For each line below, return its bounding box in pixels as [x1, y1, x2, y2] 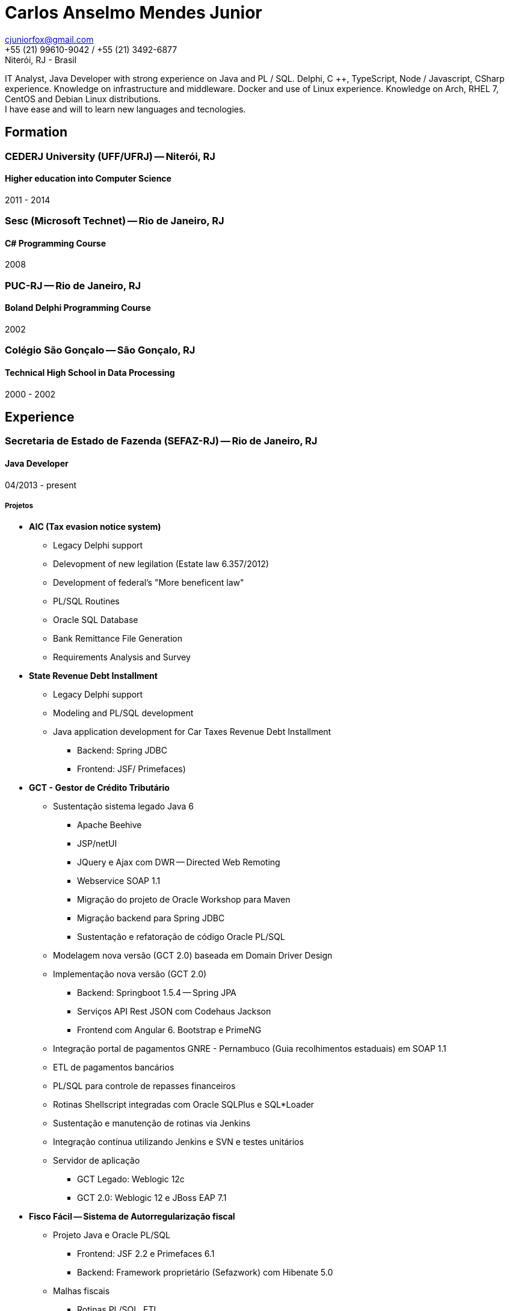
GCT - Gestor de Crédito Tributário [29, 782, 170, 793]
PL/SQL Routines [53, 596, 120, 607]
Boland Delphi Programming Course [5, 302, 151, 313]
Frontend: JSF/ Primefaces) [77, 764, 186, 775]
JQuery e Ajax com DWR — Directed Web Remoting [77, 857, 280, 868]
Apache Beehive [77, 820, 142, 831]
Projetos [5, 502, 33, 511]
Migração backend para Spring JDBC [77, 913, 225, 924]
